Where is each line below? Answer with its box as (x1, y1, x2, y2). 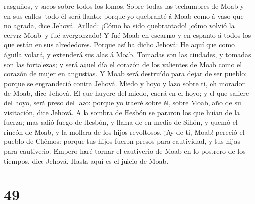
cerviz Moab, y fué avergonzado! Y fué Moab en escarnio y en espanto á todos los (4, 30, 251, 40)
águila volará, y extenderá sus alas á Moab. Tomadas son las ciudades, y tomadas (4, 49, 251, 59)
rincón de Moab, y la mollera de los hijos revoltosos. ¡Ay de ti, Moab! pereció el (4, 126, 245, 136)
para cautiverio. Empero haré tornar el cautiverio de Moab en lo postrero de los (4, 145, 246, 156)
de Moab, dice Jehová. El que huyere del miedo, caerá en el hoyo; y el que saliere (4, 88, 249, 98)
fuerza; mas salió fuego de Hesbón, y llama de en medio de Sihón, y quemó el (4, 117, 238, 127)
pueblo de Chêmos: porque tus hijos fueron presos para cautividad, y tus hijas (4, 136, 240, 146)
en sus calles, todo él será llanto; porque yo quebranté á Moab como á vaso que (4, 10, 244, 21)
